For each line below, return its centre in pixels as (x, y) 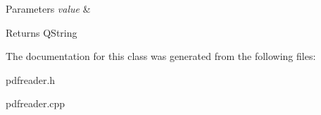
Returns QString (42, 32)
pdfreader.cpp (36, 103)
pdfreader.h (31, 79)
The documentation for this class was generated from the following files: (161, 56)
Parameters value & (48, 8)
